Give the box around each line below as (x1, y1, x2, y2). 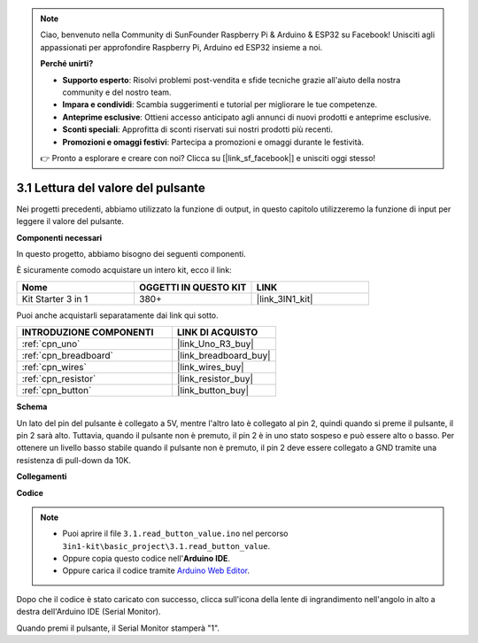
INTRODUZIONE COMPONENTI (21, 326, 154, 338)
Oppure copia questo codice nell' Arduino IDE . (62, 554, 230, 564)
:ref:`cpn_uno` (21, 337, 81, 350)
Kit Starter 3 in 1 (21, 292, 89, 305)
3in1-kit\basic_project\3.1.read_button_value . (62, 540, 270, 551)
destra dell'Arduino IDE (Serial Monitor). (16, 607, 161, 617)
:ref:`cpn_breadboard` (21, 350, 114, 362)
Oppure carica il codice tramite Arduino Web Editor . (62, 565, 251, 576)
